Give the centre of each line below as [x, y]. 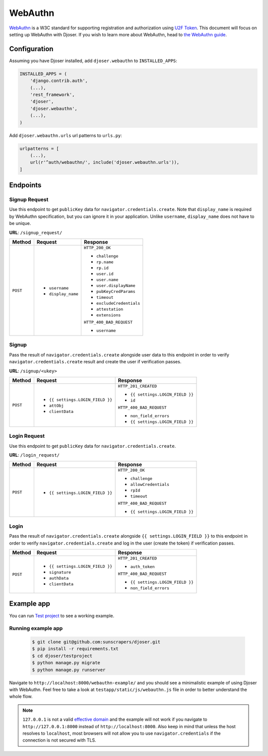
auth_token [142, 567]
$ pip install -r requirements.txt [75, 649]
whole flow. [21, 696]
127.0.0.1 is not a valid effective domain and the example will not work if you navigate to [115, 719]
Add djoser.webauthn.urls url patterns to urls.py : [66, 135]
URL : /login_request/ [34, 455]
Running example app [36, 628]
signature [60, 572]
